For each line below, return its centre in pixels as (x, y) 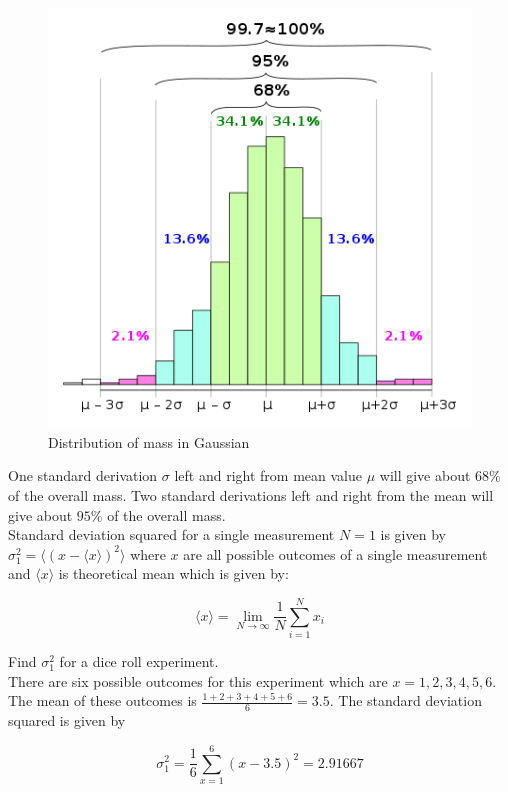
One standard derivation (83, 475)
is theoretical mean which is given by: (173, 573)
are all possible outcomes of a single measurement (335, 553)
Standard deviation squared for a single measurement (171, 534)
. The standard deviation (405, 700)
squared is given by (67, 720)
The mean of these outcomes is (102, 700)
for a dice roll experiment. (139, 661)
